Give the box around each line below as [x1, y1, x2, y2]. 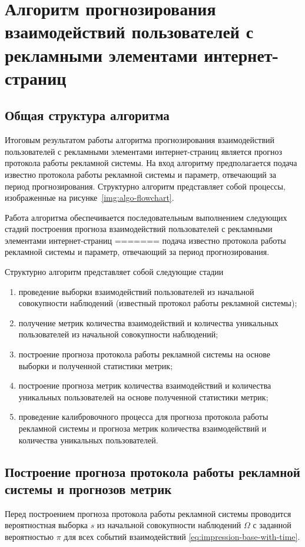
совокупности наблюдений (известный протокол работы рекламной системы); [18, 297, 297, 309]
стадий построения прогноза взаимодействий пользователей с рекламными [5, 223, 273, 235]
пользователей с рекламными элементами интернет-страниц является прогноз [5, 145, 283, 157]
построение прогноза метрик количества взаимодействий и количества [18, 379, 271, 392]
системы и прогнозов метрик [5, 479, 172, 498]
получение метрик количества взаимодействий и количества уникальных [18, 316, 279, 329]
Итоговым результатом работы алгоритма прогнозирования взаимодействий [5, 134, 274, 146]
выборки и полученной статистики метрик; [18, 359, 173, 372]
